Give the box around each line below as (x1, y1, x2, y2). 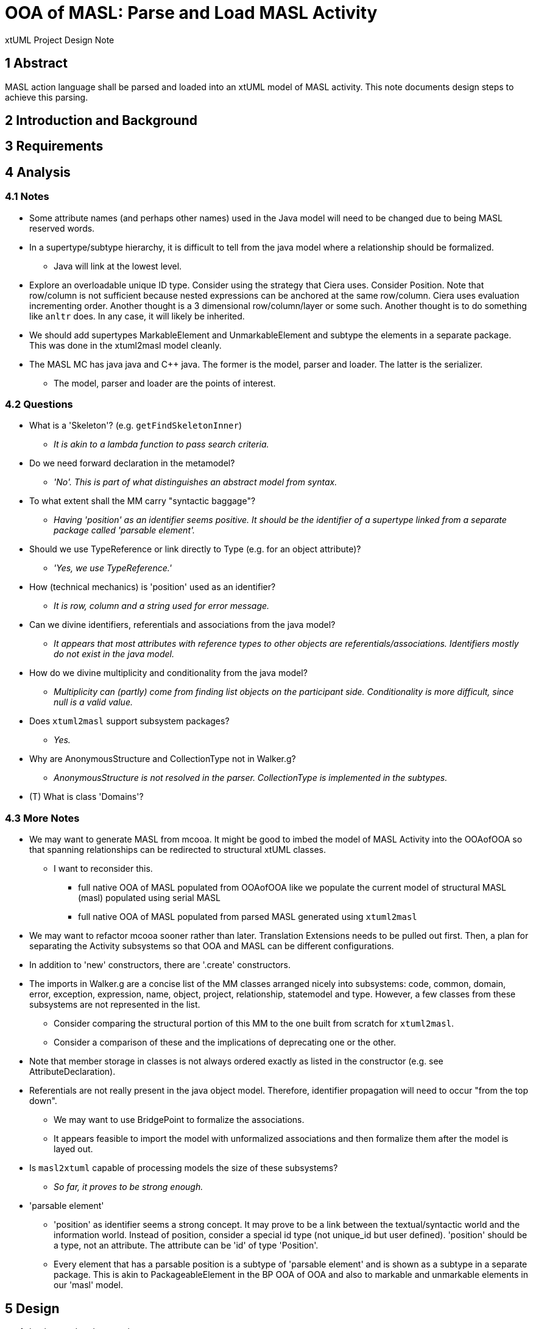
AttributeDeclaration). (29, 1066, 116, 1077)
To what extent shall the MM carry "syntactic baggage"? (29, 496, 256, 507)
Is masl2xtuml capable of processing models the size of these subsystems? (29, 1163, 338, 1174)
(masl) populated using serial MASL (78, 893, 221, 903)
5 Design (5, 1300, 60, 1316)
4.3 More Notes (5, 811, 80, 824)
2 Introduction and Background (5, 113, 197, 129)
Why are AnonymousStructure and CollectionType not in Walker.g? (29, 754, 296, 764)
